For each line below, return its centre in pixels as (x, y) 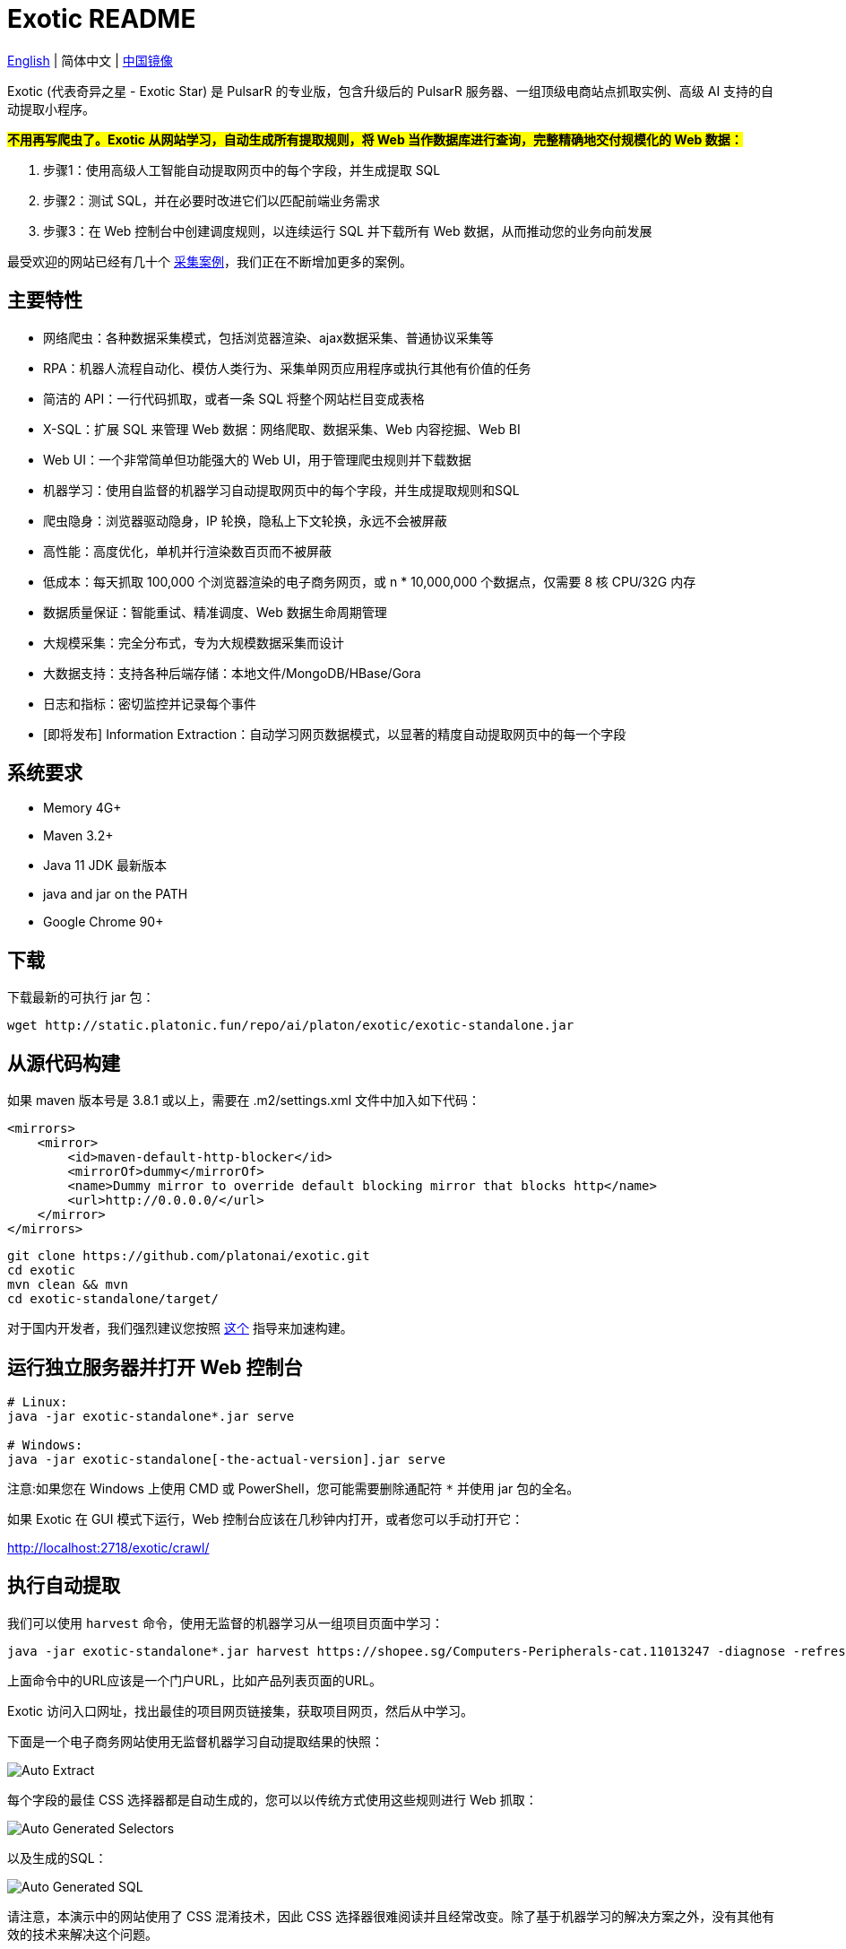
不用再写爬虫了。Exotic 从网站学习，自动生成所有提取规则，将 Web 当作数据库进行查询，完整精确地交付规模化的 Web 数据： (375, 139)
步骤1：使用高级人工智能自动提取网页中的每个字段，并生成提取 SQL (242, 170)
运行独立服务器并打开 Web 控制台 (155, 1367)
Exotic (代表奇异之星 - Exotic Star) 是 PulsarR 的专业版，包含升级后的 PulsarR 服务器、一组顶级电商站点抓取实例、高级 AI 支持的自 (391, 91)
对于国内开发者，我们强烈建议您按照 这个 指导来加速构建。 (180, 1328)
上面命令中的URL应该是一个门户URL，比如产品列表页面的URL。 (195, 1680)
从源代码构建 (64, 1063)
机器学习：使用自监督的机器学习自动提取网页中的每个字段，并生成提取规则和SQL (281, 490)
